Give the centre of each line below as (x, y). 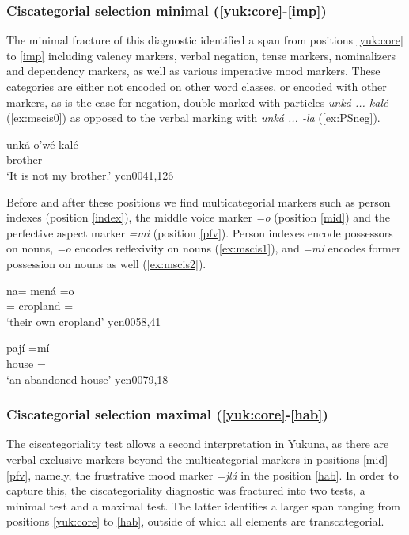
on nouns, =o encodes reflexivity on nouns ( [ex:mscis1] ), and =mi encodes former (204, 248)
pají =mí (28, 348)
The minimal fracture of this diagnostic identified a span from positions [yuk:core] (205, 40)
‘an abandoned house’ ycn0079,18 (87, 379)
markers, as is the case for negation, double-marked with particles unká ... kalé (197, 102)
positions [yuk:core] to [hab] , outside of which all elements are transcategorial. (195, 521)
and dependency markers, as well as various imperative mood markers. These (193, 71)
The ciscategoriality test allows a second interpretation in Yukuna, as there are (198, 444)
